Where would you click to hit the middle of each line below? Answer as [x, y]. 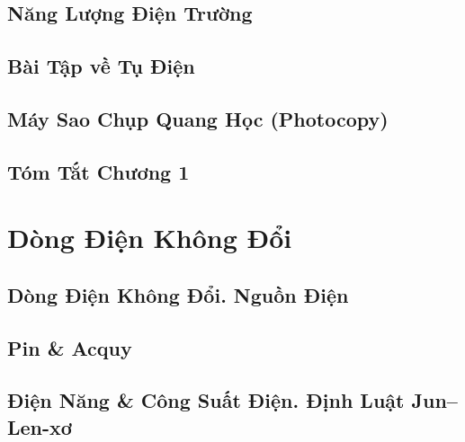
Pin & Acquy [70, 347]
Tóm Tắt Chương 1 [98, 171]
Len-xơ [40, 426]
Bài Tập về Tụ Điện [101, 66]
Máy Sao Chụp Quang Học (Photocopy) [198, 118]
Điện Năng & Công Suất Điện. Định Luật [206, 400]
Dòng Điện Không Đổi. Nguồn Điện [178, 294]
